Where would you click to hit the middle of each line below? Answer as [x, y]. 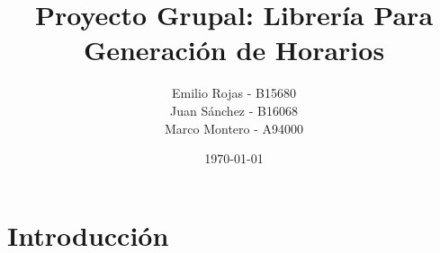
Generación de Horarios [234, 50]
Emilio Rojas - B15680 [234, 93]
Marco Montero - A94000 [234, 128]
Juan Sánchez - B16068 [234, 110]
